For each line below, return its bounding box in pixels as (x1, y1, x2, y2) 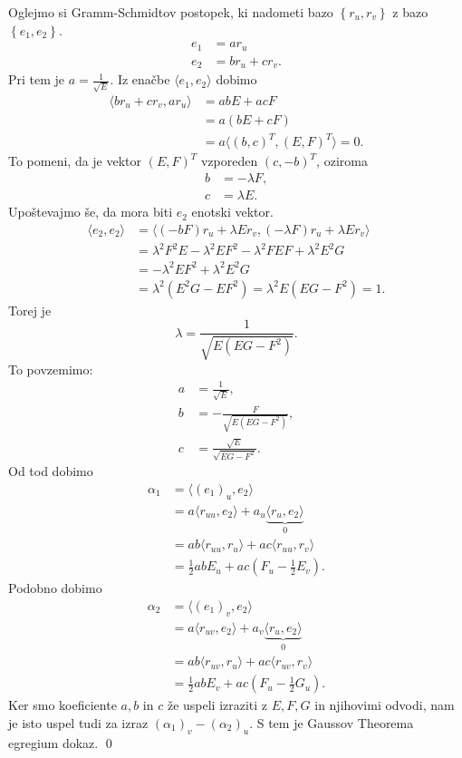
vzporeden (200, 151, 258, 170)
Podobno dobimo (8, 578, 102, 598)
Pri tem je (8, 70, 65, 89)
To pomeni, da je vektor (8, 151, 142, 170)
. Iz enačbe (110, 70, 170, 89)
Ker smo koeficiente (8, 695, 117, 714)
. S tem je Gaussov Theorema (249, 713, 414, 732)
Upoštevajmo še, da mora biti (8, 202, 173, 221)
